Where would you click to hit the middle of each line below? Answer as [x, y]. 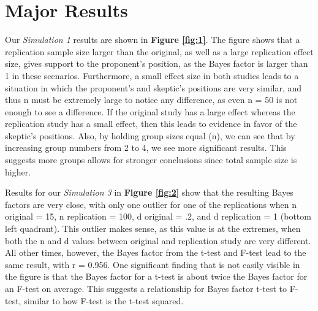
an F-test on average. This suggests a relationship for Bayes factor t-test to [146, 288]
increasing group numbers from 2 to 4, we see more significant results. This [146, 148]
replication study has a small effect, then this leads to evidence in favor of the [151, 124]
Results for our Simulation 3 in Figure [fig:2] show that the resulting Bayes [149, 192]
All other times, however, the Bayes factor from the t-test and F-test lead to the [156, 252]
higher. [18, 171]
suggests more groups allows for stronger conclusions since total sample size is [151, 160]
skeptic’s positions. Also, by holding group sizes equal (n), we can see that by [150, 135]
